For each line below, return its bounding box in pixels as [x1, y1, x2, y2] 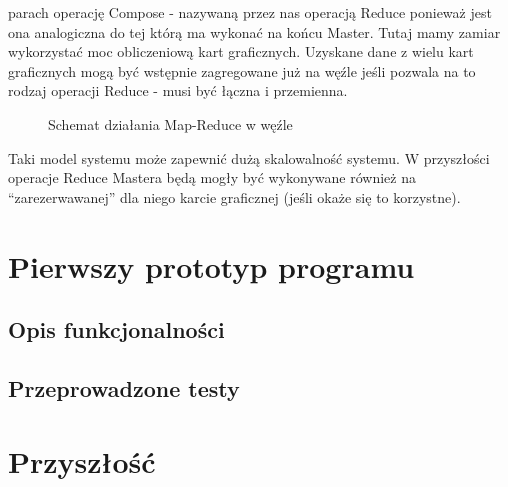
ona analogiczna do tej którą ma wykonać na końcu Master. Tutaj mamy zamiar [8, 21, 501, 42]
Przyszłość [8, 441, 156, 482]
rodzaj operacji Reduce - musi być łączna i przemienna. [8, 80, 348, 101]
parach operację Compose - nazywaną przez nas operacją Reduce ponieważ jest [8, 2, 492, 22]
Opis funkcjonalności [8, 314, 225, 345]
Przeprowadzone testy [8, 372, 240, 403]
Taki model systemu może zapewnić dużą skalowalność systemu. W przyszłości [8, 147, 490, 168]
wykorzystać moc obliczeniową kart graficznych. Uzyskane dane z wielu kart [8, 41, 474, 62]
